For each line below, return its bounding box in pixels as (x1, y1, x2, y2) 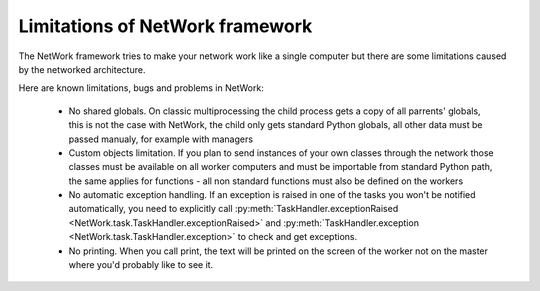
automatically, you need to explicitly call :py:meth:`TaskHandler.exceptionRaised (68, 203, 399, 215)
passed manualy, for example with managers (68, 133, 254, 145)
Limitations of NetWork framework (18, 15, 313, 37)
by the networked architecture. (18, 63, 146, 75)
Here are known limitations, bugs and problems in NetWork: (18, 82, 264, 94)
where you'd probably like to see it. (68, 259, 214, 271)
